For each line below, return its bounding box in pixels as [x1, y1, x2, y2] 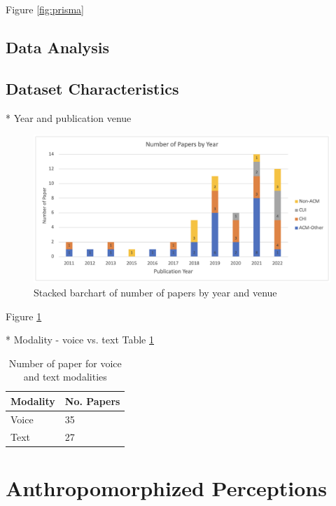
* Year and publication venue [6, 110, 132, 125]
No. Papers [64, 393, 120, 408]
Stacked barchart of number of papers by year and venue [34, 285, 277, 299]
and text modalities [23, 369, 107, 384]
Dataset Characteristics [6, 77, 179, 99]
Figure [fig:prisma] [6, 2, 84, 16]
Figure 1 [6, 308, 42, 323]
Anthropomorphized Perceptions [6, 473, 327, 502]
